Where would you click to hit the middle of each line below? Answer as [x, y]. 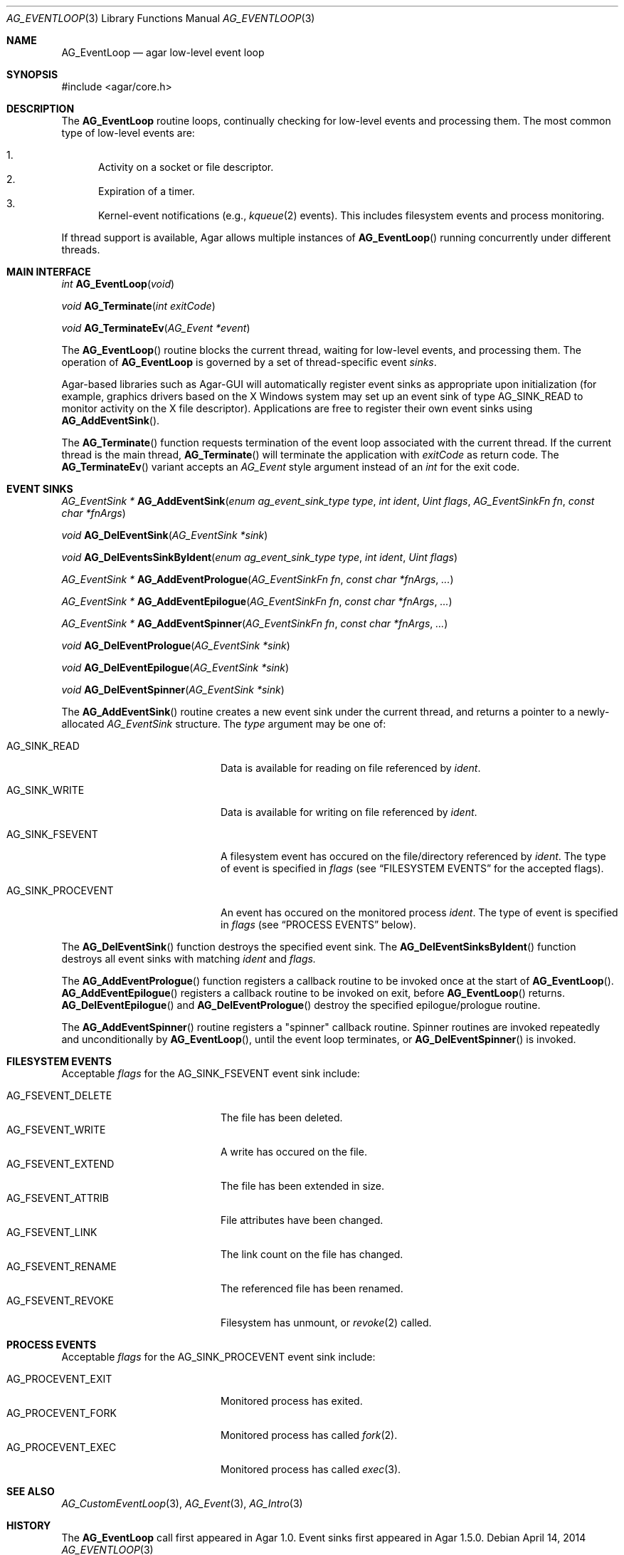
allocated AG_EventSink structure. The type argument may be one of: [224, 724]
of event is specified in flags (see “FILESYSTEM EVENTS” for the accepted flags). [412, 868]
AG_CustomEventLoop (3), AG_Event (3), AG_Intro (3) [182, 1503]
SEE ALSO [31, 1491]
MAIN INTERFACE [49, 272]
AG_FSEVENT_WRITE [56, 1130]
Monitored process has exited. [292, 1401]
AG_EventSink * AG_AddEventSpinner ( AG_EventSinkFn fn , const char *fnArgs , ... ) [255, 623]
